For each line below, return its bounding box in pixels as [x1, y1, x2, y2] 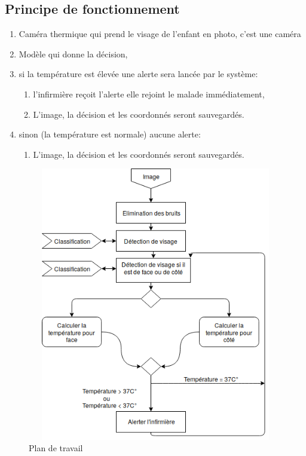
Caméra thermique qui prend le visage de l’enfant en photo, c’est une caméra [19, 27, 301, 40]
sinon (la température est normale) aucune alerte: [19, 128, 201, 140]
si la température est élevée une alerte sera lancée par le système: [19, 68, 258, 80]
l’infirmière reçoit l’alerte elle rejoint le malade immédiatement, [33, 87, 265, 100]
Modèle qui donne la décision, [19, 47, 128, 60]
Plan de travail [29, 442, 83, 454]
